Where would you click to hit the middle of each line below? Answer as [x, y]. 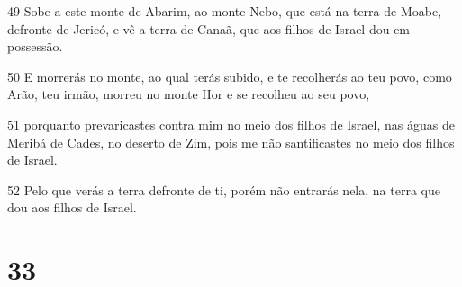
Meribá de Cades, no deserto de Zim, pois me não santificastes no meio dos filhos [231, 142]
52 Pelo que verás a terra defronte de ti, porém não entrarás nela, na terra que [224, 189]
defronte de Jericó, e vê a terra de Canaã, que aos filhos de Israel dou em [209, 28]
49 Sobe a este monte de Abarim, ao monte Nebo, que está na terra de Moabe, [225, 11]
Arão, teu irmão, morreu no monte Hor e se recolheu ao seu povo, [189, 94]
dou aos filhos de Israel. [72, 207]
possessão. [35, 46]
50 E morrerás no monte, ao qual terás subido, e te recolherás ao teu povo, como [230, 76]
